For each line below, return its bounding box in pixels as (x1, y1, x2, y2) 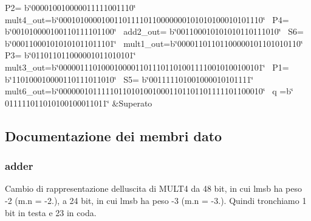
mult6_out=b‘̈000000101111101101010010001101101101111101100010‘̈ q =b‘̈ (5, 85, 293, 97)
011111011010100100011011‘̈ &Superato (5, 96, 152, 109)
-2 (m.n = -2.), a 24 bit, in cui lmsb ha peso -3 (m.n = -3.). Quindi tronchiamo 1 (5, 194, 307, 206)
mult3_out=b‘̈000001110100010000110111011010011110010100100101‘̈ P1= (5, 60, 289, 73)
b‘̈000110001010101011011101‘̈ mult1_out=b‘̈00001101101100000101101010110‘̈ (5, 37, 303, 49)
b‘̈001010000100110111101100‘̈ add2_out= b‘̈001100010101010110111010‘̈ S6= (5, 25, 304, 38)
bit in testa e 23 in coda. (5, 206, 97, 219)
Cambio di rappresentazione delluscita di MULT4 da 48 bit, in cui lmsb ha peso (5, 182, 302, 195)
